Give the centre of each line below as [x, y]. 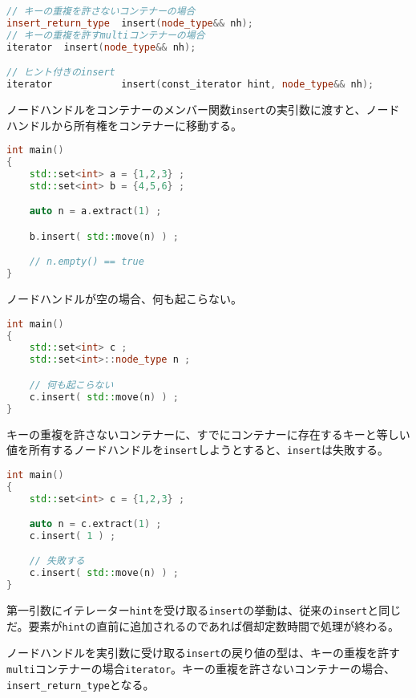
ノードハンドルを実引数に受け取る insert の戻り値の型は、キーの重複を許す [203, 653]
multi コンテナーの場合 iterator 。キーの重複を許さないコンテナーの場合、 [201, 669]
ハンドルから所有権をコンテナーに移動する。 [124, 125]
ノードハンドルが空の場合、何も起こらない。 [124, 299]
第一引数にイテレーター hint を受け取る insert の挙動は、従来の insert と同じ [204, 610]
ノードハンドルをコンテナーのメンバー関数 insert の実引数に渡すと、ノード [203, 109]
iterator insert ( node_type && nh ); [101, 47]
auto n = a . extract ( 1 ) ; [95, 211]
